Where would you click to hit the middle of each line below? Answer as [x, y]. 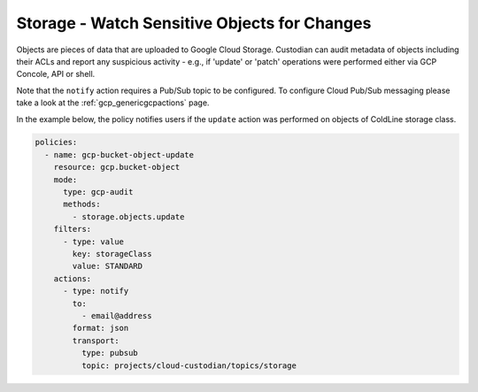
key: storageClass [112, 254]
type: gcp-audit [98, 192]
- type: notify [96, 291]
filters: [73, 229]
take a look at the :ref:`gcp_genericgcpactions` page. [113, 103]
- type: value [93, 242]
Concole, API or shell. [56, 74]
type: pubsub [110, 353]
